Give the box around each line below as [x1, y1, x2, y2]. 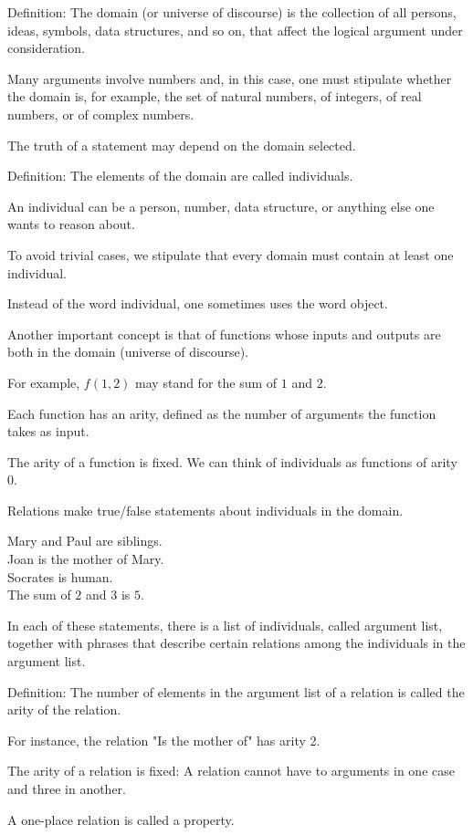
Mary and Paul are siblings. [7, 531, 163, 550]
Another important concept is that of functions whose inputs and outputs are [7, 324, 441, 343]
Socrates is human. [7, 567, 113, 586]
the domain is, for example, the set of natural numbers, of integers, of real [7, 87, 422, 106]
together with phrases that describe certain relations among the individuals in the [7, 633, 466, 652]
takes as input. [7, 422, 89, 441]
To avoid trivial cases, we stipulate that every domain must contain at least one [7, 245, 454, 264]
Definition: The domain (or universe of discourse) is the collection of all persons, [7, 3, 457, 21]
